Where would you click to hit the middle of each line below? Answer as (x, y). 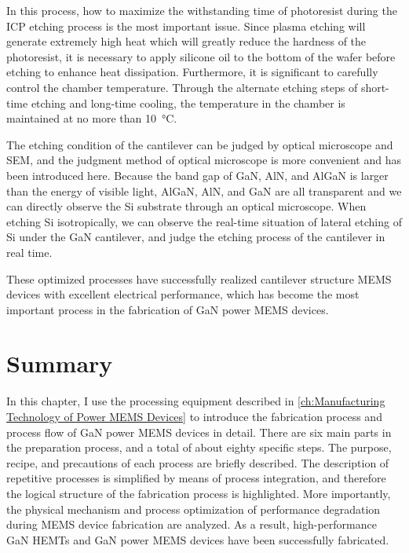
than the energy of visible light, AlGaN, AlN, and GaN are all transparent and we (204, 190)
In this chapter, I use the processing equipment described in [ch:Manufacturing (196, 401)
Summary (60, 363)
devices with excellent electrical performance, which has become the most (183, 294)
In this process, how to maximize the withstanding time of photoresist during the (202, 10)
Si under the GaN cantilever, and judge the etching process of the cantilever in (196, 237)
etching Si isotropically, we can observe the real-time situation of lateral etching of (204, 221)
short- (375, 87)
